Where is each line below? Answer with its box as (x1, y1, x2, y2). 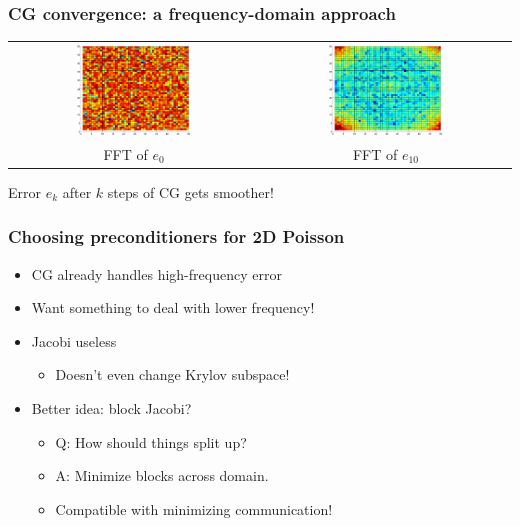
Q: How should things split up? (55, 431, 247, 452)
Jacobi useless (31, 330, 117, 351)
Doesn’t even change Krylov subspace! (55, 364, 290, 385)
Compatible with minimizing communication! (55, 498, 333, 519)
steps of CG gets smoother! (107, 181, 274, 202)
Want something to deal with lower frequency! (31, 297, 315, 318)
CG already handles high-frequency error (31, 263, 282, 284)
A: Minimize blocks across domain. (55, 465, 269, 486)
